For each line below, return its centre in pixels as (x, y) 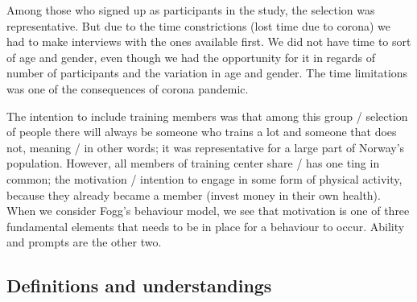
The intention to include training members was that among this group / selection (207, 116)
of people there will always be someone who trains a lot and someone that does (202, 132)
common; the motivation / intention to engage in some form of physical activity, (204, 178)
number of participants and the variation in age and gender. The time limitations (207, 73)
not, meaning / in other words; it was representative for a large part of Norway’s (206, 147)
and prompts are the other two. (84, 242)
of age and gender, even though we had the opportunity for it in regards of (191, 57)
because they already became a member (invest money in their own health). (194, 194)
